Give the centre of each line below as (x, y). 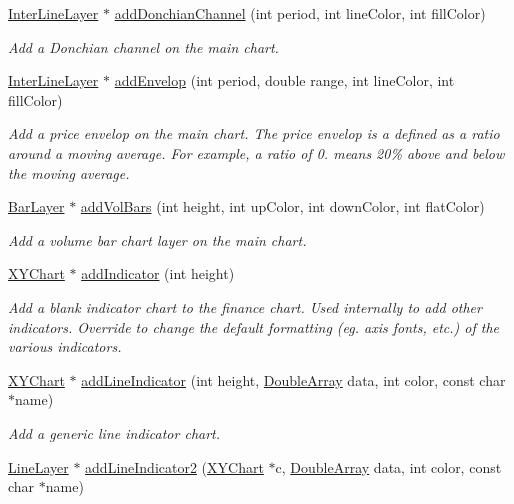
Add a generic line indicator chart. (114, 432)
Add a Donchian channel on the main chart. (143, 46)
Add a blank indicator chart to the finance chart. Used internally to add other (245, 306)
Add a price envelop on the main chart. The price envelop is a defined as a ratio (254, 133)
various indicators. (65, 346)
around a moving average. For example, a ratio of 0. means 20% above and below (256, 152)
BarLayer (36, 206)
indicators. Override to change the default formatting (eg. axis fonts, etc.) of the (254, 326)
